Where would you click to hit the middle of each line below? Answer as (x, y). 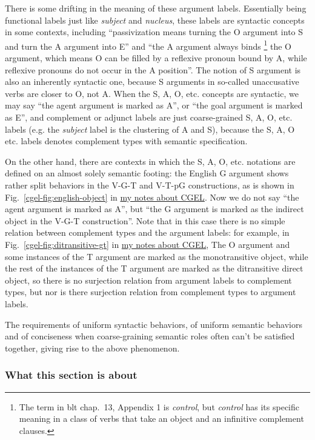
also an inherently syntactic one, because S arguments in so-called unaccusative (152, 82)
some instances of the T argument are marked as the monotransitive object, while (157, 256)
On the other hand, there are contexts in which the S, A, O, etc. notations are (150, 161)
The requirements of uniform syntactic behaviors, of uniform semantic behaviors (154, 324)
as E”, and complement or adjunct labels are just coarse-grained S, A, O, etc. (149, 117)
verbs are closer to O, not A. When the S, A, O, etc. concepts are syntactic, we (152, 93)
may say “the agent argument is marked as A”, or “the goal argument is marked (154, 105)
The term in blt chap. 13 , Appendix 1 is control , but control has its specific (159, 406)
